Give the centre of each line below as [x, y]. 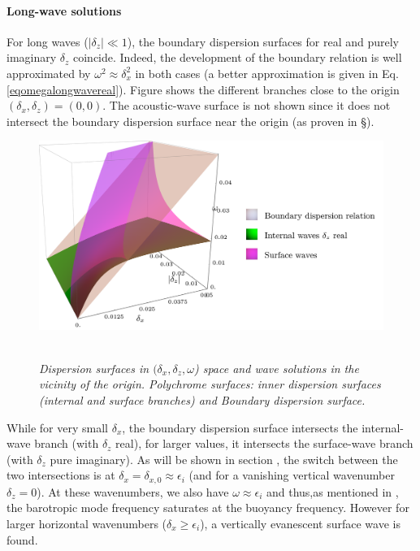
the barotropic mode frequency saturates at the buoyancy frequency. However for [208, 508]
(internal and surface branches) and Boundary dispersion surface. [202, 400]
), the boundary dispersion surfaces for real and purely [263, 41]
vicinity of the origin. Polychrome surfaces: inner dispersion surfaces [210, 384]
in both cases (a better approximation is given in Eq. [267, 73]
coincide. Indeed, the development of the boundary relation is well [238, 57]
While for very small [57, 427]
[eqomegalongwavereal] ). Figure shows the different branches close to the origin [203, 89]
